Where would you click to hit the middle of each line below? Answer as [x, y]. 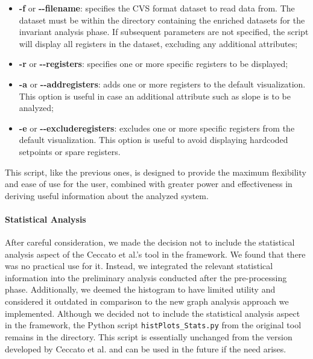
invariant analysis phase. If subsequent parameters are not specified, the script [164, 32]
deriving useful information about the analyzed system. [107, 195]
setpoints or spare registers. [70, 151]
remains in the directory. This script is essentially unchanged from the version [149, 336]
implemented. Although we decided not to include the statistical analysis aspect [153, 313]
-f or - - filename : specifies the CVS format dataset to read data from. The [157, 8]
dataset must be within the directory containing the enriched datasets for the [162, 20]
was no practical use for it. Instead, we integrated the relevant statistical [139, 266]
